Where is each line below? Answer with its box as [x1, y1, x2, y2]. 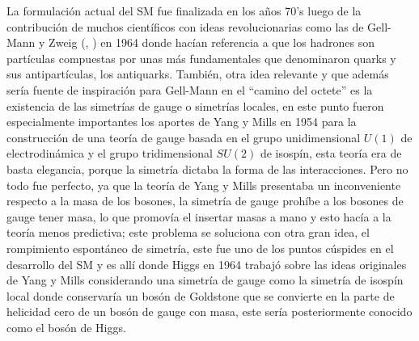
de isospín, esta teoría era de [260, 145, 402, 162]
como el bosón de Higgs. [6, 318, 126, 335]
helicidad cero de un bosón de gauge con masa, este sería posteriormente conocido [6, 303, 413, 320]
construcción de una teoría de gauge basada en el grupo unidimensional [6, 128, 361, 145]
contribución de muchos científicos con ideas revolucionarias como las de [6, 18, 364, 35]
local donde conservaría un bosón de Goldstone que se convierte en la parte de [6, 287, 395, 304]
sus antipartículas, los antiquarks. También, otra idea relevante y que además [6, 65, 389, 82]
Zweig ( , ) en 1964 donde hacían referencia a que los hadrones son [49, 34, 375, 51]
